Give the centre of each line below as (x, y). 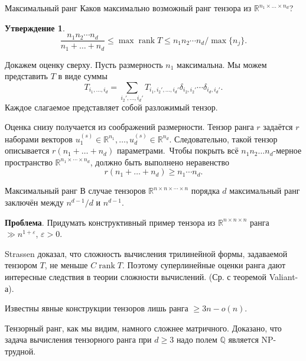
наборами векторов (39, 139)
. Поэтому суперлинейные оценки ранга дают (204, 265)
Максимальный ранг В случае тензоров (75, 191)
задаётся (278, 127)
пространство (29, 162)
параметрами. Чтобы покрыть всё (178, 150)
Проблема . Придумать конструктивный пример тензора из (110, 222)
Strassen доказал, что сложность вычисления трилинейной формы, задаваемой (146, 253)
